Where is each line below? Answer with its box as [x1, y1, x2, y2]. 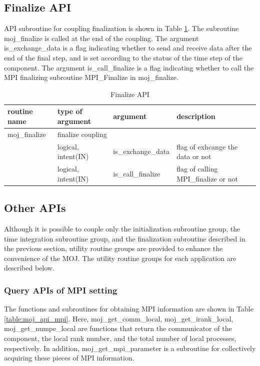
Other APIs [4, 200, 66, 215]
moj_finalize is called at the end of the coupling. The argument [4, 32, 199, 43]
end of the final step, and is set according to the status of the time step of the [4, 52, 242, 62]
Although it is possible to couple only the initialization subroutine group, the [4, 223, 240, 233]
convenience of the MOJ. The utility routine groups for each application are [4, 252, 236, 263]
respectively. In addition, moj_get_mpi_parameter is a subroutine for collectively [4, 342, 256, 353]
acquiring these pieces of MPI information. [4, 352, 134, 363]
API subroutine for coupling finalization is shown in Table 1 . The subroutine [4, 23, 239, 33]
